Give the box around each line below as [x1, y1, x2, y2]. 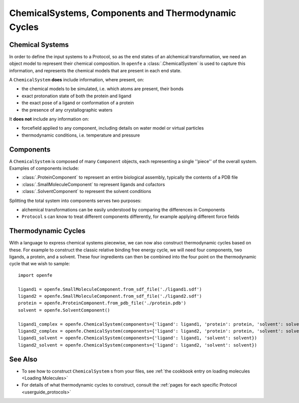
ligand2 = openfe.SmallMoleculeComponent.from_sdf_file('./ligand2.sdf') [18, 293, 202, 299]
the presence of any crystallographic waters [21, 107, 113, 113]
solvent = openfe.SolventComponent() [18, 307, 111, 313]
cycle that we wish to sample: [9, 261, 70, 267]
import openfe [18, 272, 52, 278]
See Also [9, 355, 37, 364]
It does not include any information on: [9, 116, 89, 122]
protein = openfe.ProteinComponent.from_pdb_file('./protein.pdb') [18, 300, 186, 306]
